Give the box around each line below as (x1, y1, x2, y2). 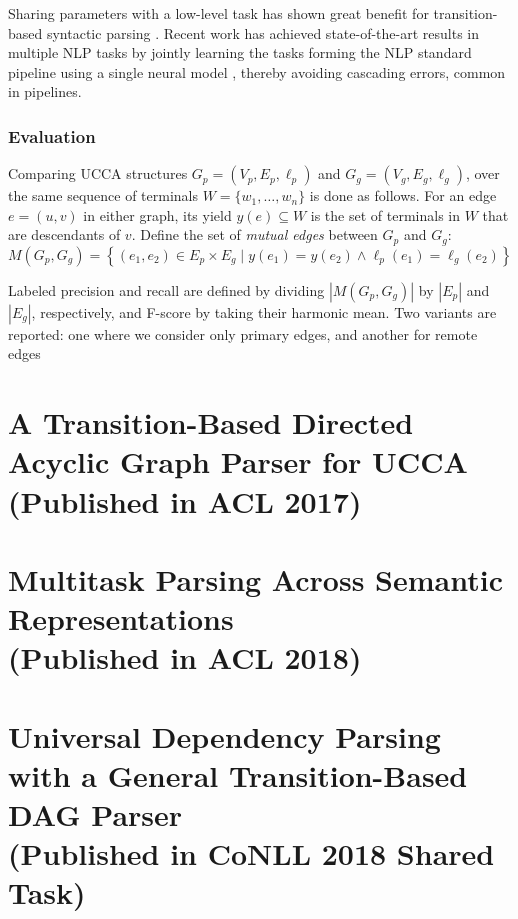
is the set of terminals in (310, 204, 460, 225)
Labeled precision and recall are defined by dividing (8, 279, 325, 300)
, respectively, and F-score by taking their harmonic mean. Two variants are (31, 301, 497, 322)
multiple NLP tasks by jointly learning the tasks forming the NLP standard (8, 42, 472, 63)
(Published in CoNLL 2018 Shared (8, 833, 495, 874)
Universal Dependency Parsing (8, 715, 441, 756)
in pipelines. (8, 81, 82, 102)
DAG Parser (8, 794, 183, 835)
